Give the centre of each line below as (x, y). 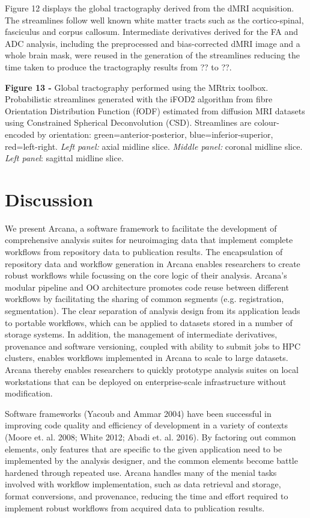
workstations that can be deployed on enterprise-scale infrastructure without (146, 381)
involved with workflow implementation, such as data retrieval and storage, (143, 484)
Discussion (49, 199)
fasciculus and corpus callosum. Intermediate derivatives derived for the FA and (152, 32)
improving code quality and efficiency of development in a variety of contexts (147, 425)
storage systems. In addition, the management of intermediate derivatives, (141, 334)
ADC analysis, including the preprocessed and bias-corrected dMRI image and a (153, 43)
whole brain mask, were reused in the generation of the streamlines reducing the (152, 55)
